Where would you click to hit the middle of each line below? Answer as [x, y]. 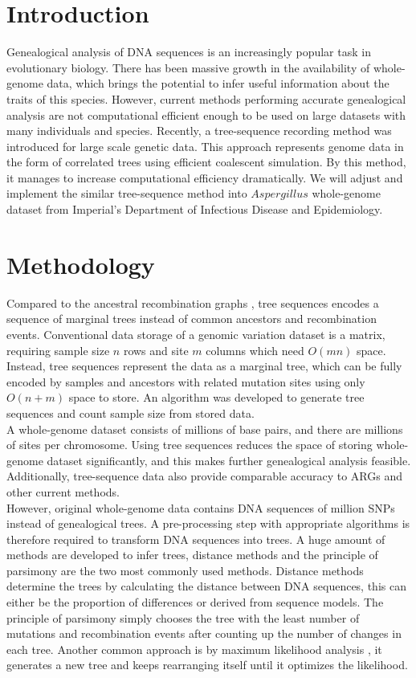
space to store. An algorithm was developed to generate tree [216, 397]
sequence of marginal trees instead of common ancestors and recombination [192, 319]
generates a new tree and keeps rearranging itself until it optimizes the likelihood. [207, 665]
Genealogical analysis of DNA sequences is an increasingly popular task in [189, 52]
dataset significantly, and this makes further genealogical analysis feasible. [229, 460]
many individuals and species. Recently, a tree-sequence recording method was [199, 131]
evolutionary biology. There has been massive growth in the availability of [188, 67]
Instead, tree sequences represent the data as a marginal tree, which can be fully [204, 366]
